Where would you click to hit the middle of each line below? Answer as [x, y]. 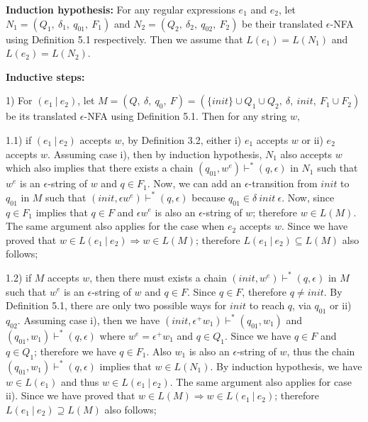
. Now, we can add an [194, 183]
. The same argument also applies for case [261, 381]
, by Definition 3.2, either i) [182, 139]
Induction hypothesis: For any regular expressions [121, 9]
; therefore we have [75, 351]
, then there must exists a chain [158, 277]
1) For [19, 100]
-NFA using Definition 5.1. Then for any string [185, 116]
